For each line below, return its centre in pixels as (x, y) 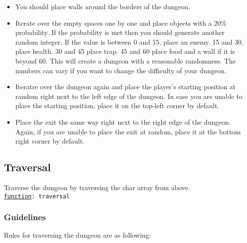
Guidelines (25, 217)
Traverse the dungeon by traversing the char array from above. (97, 187)
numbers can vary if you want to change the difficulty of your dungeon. (121, 70)
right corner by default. (50, 141)
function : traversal (37, 196)
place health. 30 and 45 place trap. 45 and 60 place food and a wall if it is (125, 51)
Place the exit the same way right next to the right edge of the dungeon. (123, 121)
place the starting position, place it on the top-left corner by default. (117, 105)
